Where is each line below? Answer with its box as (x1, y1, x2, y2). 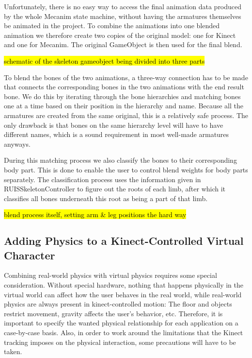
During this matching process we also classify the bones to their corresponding (4, 155, 237, 165)
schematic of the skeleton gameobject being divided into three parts (4, 55, 205, 66)
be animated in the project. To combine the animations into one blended (4, 20, 220, 31)
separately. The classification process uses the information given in (4, 174, 201, 184)
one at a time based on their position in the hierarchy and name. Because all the (4, 101, 244, 111)
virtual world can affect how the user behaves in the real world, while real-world (4, 289, 242, 299)
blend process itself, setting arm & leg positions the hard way (4, 209, 187, 220)
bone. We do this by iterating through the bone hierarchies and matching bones (4, 91, 241, 101)
